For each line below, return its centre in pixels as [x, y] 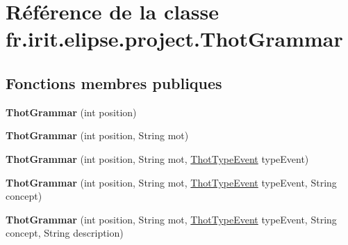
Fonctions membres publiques [114, 82]
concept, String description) [65, 233]
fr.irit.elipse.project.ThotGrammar [174, 39]
